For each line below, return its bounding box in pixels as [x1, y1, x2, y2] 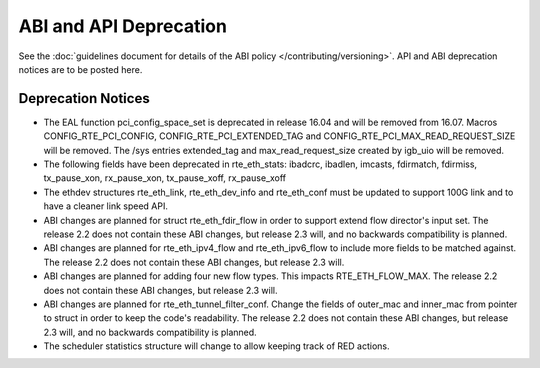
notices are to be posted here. [18, 63, 143, 75]
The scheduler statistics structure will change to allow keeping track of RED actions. [43, 340, 390, 352]
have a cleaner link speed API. [43, 200, 169, 212]
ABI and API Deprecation [18, 15, 227, 37]
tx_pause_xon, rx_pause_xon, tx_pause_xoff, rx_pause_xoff [43, 172, 287, 184]
